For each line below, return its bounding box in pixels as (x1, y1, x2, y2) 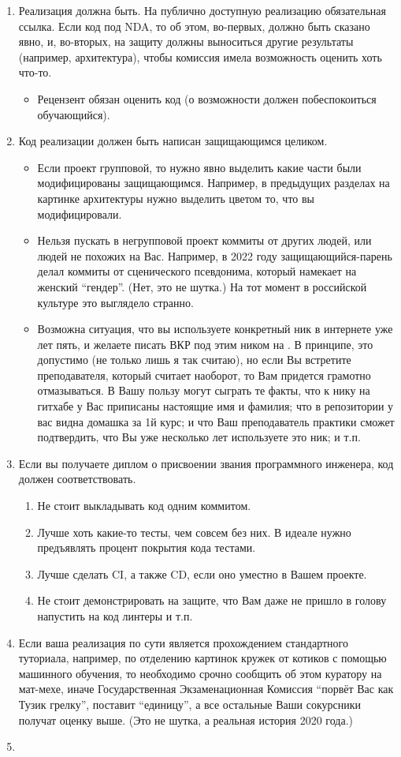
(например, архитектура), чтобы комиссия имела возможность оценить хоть (18, 48, 382, 65)
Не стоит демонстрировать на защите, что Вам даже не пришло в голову (37, 592, 387, 609)
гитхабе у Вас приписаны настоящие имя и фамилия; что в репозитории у (37, 398, 394, 414)
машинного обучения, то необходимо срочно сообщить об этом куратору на (18, 665, 382, 681)
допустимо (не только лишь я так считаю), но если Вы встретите (37, 351, 351, 368)
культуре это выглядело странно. (37, 294, 194, 310)
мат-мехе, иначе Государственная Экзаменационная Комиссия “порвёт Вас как (18, 680, 394, 697)
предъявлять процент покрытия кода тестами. (37, 539, 256, 556)
